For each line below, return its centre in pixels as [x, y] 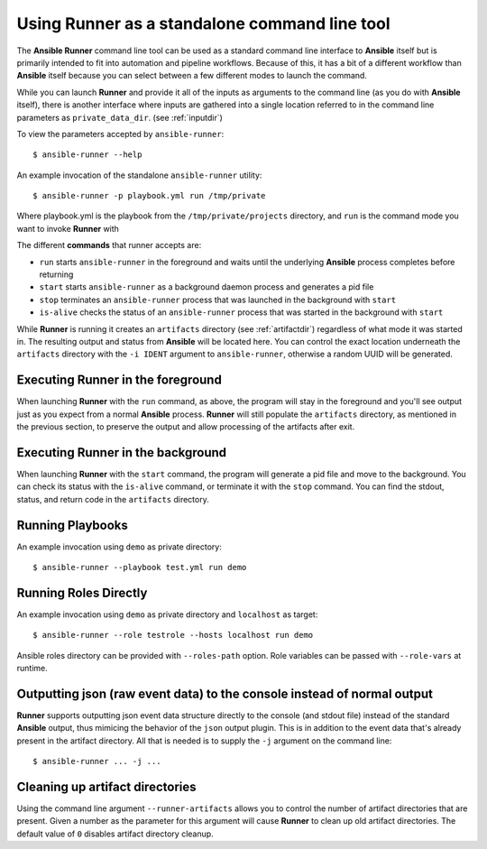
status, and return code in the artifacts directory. [113, 499]
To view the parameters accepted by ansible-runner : [120, 134]
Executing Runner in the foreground [119, 380]
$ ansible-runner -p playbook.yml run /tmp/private [149, 196]
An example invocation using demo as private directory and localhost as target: [167, 614]
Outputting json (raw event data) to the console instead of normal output [225, 693]
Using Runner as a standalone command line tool [204, 23]
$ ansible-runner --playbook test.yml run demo [140, 568]
